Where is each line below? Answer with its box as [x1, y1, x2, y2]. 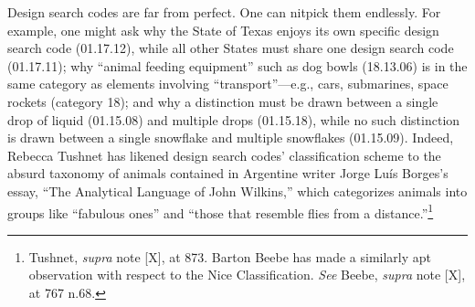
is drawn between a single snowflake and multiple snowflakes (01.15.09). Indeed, [7, 128, 454, 147]
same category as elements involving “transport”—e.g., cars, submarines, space [7, 74, 449, 93]
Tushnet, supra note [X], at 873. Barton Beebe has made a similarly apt [28, 247, 432, 266]
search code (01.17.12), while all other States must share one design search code [7, 38, 454, 58]
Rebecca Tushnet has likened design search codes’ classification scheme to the [7, 145, 441, 164]
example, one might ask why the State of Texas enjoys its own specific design [7, 20, 439, 39]
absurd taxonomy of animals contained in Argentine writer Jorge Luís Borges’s [7, 164, 449, 183]
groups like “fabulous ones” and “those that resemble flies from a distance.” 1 [7, 200, 434, 222]
